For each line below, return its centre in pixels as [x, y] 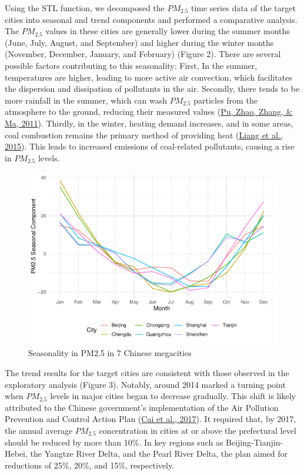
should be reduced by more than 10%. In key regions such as [114, 442]
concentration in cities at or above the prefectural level [198, 430]
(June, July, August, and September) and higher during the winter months [139, 42]
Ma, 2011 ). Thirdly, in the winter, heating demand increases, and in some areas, [149, 123]
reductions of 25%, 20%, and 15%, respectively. [90, 465]
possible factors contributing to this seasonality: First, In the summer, [131, 65]
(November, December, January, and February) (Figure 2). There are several [143, 54]
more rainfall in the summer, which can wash [86, 100]
